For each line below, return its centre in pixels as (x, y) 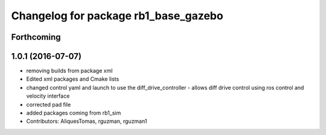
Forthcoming (36, 37)
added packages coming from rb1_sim (74, 113)
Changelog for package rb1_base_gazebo (117, 16)
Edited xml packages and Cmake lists (73, 79)
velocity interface (48, 96)
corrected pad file (49, 104)
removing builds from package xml (69, 71)
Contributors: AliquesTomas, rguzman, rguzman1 (87, 121)
